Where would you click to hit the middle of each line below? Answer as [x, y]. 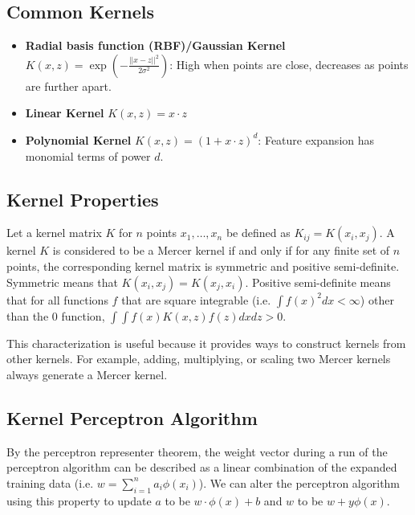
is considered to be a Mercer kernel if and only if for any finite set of [221, 250]
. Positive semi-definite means [318, 282]
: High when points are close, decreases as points [289, 64]
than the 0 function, [56, 315]
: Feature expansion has [316, 139]
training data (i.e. [50, 482]
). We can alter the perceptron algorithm [299, 482]
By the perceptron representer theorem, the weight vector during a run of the [197, 451]
